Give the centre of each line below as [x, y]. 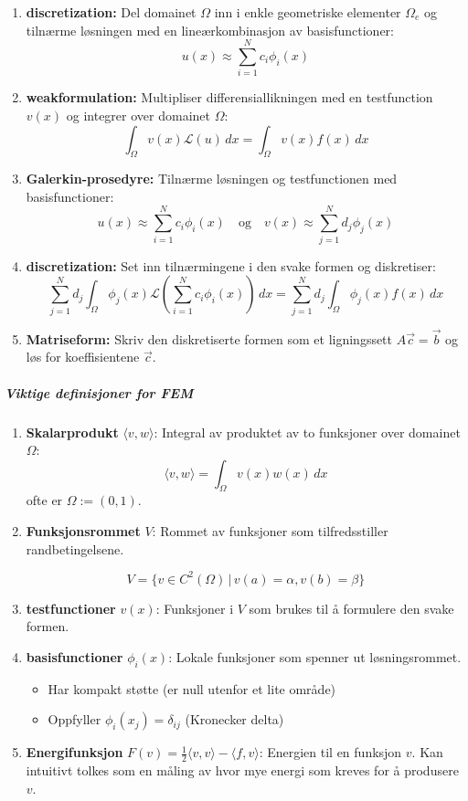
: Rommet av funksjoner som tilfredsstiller [270, 531]
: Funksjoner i [195, 608]
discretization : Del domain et [111, 12]
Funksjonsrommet [83, 531]
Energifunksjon [74, 752]
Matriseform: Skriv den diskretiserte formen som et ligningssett [209, 338]
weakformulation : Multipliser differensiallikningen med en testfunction [229, 97]
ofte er [44, 500]
